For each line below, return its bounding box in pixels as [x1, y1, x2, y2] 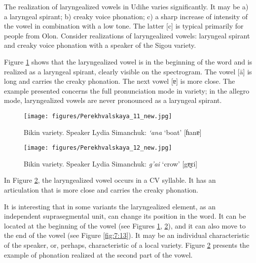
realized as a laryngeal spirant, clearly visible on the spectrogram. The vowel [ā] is [4, 66, 252, 76]
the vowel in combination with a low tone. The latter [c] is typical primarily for [4, 21, 244, 31]
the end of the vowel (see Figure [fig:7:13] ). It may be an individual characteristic [4, 230, 250, 240]
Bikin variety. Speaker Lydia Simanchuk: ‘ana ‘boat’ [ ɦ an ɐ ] [24, 127, 202, 137]
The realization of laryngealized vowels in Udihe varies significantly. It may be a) [4, 1, 249, 11]
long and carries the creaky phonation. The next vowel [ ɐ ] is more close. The [4, 76, 235, 86]
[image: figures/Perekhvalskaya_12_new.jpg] [24, 144, 172, 152]
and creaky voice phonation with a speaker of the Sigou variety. [4, 40, 196, 50]
